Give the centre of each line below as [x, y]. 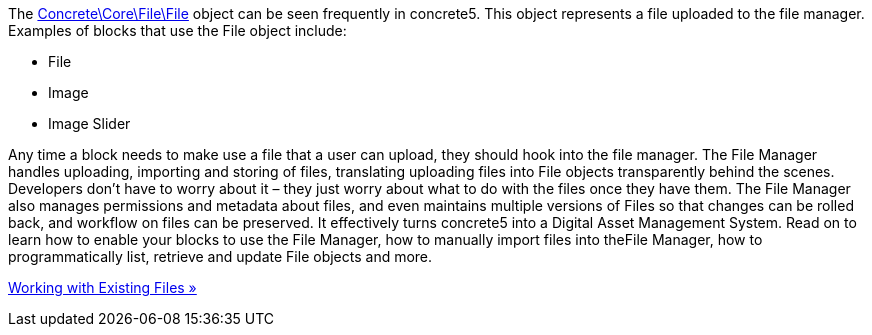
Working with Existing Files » [102, 287]
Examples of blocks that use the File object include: [177, 30]
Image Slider [89, 123]
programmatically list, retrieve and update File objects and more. [220, 256]
